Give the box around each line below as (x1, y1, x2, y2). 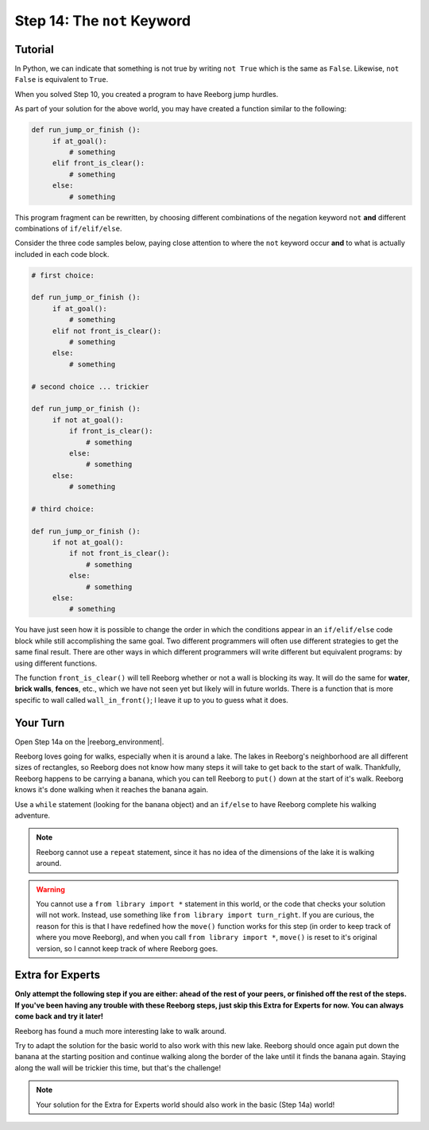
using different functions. (14, 658, 98, 668)
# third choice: (31, 504, 95, 513)
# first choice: (31, 270, 95, 280)
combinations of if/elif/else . (14, 223, 122, 233)
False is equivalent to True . (14, 75, 109, 84)
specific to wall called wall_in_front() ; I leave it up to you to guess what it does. (14, 695, 289, 705)
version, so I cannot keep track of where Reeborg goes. (36, 943, 218, 953)
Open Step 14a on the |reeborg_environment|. (14, 736, 164, 747)
